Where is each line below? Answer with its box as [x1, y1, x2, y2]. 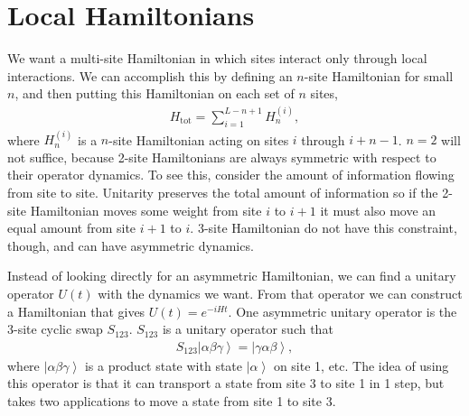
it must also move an [320, 200, 436, 219]
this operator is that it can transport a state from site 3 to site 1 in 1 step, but [7, 374, 445, 393]
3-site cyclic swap [7, 319, 103, 338]
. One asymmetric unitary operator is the [228, 301, 457, 320]
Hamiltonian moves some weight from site [30, 200, 262, 219]
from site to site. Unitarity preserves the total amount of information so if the [7, 183, 438, 202]
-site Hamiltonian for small [304, 66, 454, 85]
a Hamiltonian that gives [7, 301, 145, 320]
